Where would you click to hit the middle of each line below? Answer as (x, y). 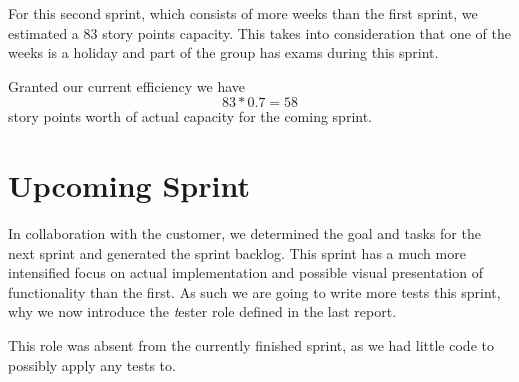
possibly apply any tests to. (92, 364)
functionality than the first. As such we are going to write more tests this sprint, (254, 291)
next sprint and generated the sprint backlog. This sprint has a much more (237, 252)
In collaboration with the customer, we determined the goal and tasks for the (244, 233)
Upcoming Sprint (129, 185)
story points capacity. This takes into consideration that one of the (306, 32)
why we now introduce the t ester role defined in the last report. (202, 311)
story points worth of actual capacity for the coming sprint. (190, 116)
